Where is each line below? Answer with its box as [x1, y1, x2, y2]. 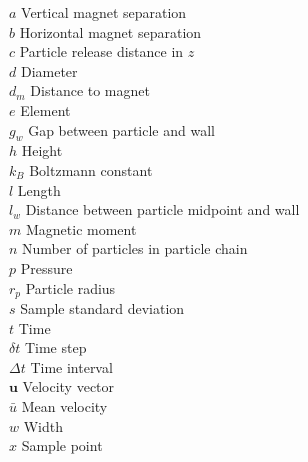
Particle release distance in [19, 41, 184, 62]
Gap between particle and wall [28, 119, 215, 140]
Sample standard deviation [20, 297, 185, 318]
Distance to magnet [30, 80, 150, 101]
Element [20, 99, 71, 120]
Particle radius [25, 277, 116, 298]
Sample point [21, 435, 103, 456]
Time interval [30, 356, 113, 377]
